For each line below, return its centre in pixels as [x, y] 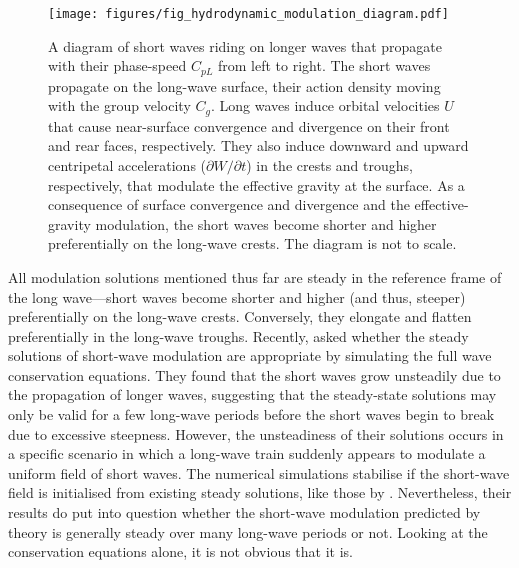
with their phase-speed [117, 65]
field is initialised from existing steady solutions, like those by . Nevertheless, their [260, 492]
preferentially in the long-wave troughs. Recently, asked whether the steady [238, 335]
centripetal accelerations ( [127, 164]
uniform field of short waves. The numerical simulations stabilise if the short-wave [259, 472]
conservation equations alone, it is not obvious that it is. [180, 551]
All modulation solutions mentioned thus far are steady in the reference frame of [255, 276]
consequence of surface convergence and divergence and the [229, 204]
